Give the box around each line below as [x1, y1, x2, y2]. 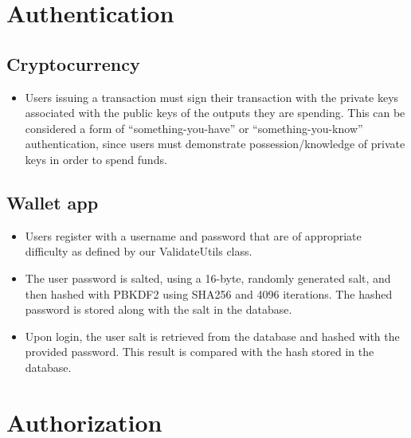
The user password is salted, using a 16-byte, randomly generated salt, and [25, 269, 391, 286]
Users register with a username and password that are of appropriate [25, 227, 362, 244]
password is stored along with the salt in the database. [25, 301, 292, 318]
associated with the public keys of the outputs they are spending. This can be [25, 104, 405, 121]
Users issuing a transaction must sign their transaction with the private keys [25, 88, 399, 105]
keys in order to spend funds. [25, 151, 167, 167]
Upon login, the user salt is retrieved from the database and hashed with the [25, 327, 400, 344]
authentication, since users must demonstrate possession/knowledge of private [25, 135, 405, 152]
